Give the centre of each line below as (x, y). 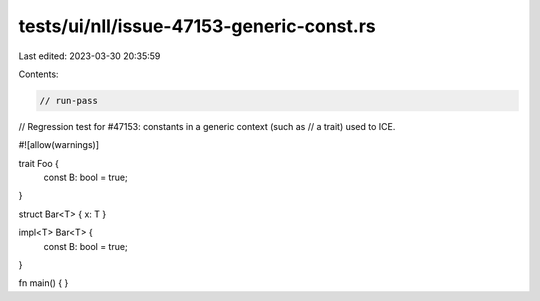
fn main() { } (43, 283)
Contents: (38, 74)
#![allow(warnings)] (59, 145)
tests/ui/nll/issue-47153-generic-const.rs (197, 26)
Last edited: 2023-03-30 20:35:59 (89, 56)
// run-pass (69, 100)
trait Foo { (39, 163)
